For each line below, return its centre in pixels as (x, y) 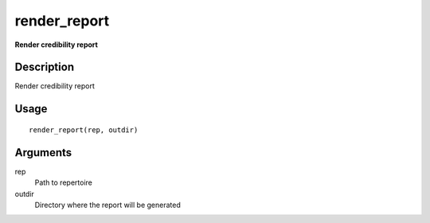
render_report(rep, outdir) (84, 130)
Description (45, 67)
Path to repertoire (64, 182)
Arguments (43, 153)
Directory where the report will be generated (107, 205)
